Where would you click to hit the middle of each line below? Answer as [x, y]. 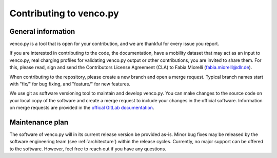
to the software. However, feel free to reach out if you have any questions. [88, 149]
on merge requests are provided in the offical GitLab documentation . [82, 108]
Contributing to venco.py [64, 13]
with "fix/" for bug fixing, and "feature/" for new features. [70, 84]
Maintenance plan [39, 122]
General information [42, 31]
